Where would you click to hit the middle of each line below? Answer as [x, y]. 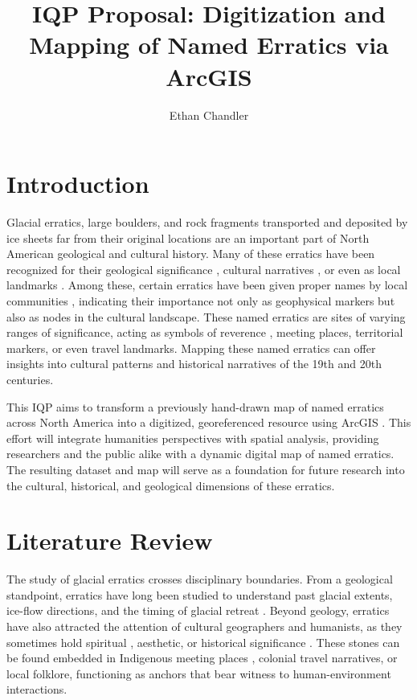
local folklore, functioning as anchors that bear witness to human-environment [199, 673]
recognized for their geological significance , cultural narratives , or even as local [204, 269]
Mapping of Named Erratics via [209, 45]
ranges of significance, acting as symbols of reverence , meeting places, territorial [205, 332]
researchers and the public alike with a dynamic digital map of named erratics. [200, 454]
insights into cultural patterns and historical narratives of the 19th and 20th [194, 364]
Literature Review [110, 540]
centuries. [30, 379]
